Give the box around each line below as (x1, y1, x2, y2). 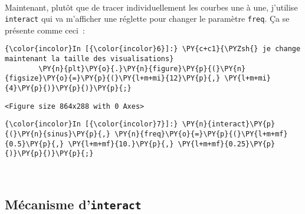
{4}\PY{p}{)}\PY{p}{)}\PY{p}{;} (5, 84, 132, 93)
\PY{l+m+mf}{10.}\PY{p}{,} (68, 139, 174, 148)
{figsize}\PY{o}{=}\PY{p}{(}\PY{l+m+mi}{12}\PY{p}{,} (5, 74, 221, 83)
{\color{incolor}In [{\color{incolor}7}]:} (5, 120, 178, 129)
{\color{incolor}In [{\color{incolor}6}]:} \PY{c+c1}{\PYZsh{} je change (5, 45, 301, 53)
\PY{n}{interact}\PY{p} (182, 120, 276, 129)
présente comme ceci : (5, 24, 85, 36)
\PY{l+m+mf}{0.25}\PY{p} (178, 139, 276, 148)
